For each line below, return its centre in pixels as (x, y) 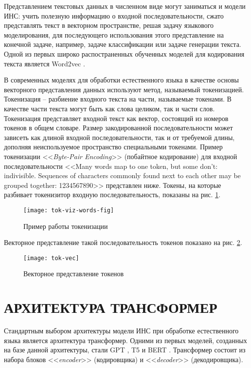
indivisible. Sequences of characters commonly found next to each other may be (122, 175)
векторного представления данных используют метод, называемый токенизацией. (124, 89)
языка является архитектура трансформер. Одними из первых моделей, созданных (125, 340)
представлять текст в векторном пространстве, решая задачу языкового (109, 25)
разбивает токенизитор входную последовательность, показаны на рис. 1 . (112, 194)
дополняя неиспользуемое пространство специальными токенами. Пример (113, 147)
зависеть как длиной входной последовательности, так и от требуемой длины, (119, 137)
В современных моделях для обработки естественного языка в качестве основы (121, 80)
